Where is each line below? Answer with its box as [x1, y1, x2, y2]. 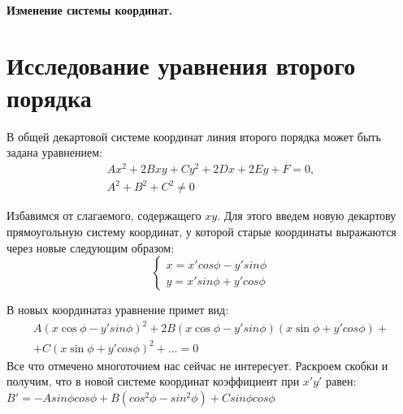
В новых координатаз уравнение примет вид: [6, 301, 229, 318]
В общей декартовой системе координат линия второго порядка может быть [6, 127, 381, 144]
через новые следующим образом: [6, 239, 175, 256]
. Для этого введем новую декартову [217, 207, 396, 224]
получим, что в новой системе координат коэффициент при [6, 373, 300, 390]
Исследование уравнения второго [6, 49, 356, 82]
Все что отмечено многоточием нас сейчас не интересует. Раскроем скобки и [6, 356, 388, 373]
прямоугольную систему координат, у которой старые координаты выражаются [6, 222, 396, 239]
